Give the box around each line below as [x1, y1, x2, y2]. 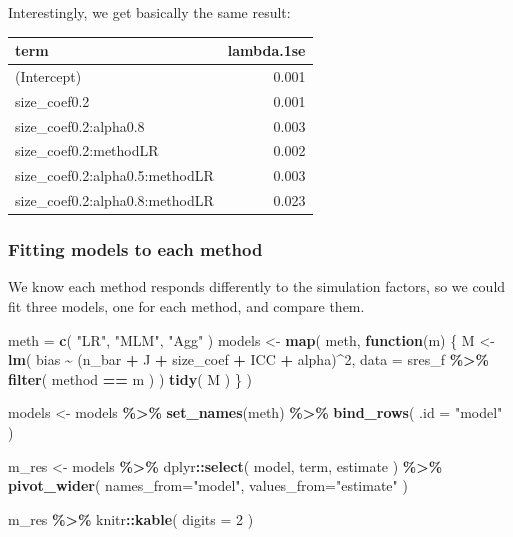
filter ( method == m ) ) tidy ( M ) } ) [8, 368, 252, 389]
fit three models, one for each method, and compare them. [8, 296, 365, 317]
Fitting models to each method [8, 237, 263, 262]
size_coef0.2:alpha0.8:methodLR [15, 190, 214, 211]
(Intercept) [15, 65, 82, 86]
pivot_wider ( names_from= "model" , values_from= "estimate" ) [8, 475, 408, 496]
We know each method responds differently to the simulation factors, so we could [8, 276, 506, 297]
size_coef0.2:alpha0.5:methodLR [15, 165, 214, 186]
